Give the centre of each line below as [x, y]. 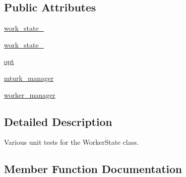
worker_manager [30, 94]
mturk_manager [29, 78]
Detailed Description [58, 121]
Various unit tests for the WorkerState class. [71, 142]
